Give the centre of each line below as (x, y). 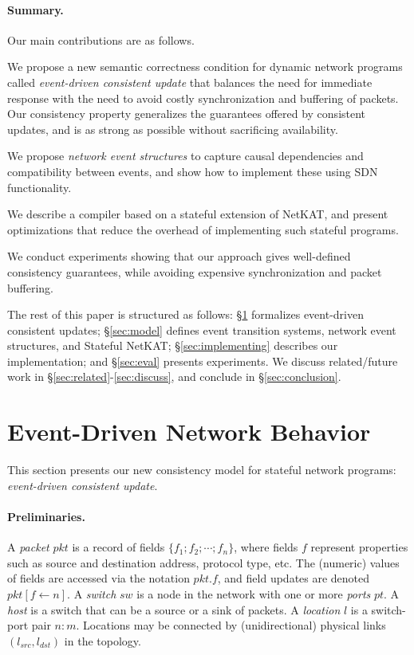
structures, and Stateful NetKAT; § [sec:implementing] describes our (173, 345)
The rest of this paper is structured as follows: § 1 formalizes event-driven (185, 314)
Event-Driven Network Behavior (189, 431)
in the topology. (103, 640)
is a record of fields (118, 547)
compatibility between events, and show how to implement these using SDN (193, 171)
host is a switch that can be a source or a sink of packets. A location (174, 609)
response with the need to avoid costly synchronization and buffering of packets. (203, 98)
